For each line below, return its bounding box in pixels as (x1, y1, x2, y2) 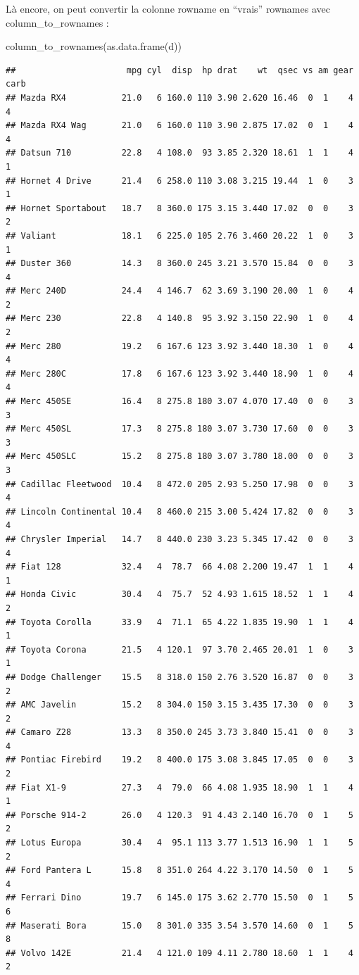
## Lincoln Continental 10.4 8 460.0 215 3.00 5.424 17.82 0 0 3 (6, 506, 353, 517)
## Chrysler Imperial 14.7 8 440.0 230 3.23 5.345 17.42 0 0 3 (6, 534, 353, 544)
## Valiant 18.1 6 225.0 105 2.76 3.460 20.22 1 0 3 (6, 230, 353, 241)
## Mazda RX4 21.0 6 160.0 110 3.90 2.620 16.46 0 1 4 (6, 92, 353, 103)
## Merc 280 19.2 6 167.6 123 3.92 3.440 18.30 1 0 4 (6, 341, 353, 351)
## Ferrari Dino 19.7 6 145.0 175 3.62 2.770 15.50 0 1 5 (6, 893, 353, 903)
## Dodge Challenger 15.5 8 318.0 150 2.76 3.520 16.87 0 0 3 (6, 672, 353, 682)
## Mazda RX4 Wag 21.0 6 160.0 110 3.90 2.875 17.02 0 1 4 (6, 120, 353, 131)
